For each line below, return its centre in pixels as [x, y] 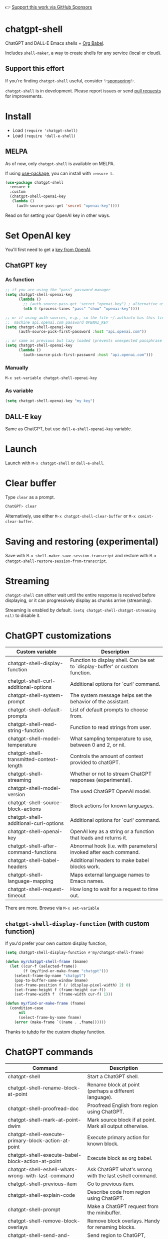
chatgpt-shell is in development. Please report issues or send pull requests [83, 91]
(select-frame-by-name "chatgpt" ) [50, 975]
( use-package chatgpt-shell [34, 182]
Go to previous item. [111, 1184]
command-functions [32, 852]
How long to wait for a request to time [114, 889]
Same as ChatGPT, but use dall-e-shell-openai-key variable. [69, 429]
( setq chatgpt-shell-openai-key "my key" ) [50, 401]
